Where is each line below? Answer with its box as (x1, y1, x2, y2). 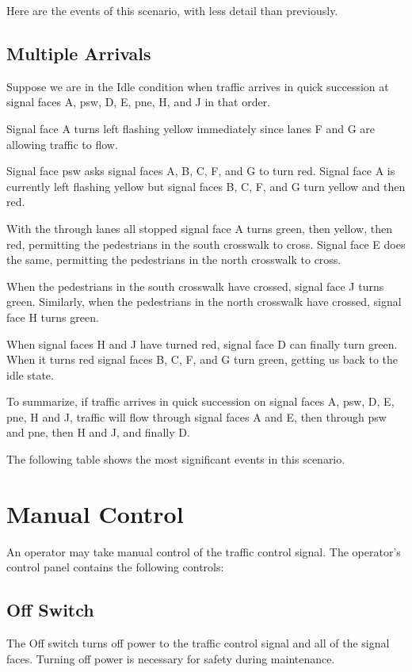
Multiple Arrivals (6, 40, 151, 65)
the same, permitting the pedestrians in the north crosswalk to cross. (6, 251, 341, 268)
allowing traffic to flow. (6, 136, 118, 152)
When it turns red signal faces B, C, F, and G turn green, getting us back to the (6, 351, 399, 368)
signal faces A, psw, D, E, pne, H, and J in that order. (6, 94, 271, 110)
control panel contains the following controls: (6, 559, 224, 575)
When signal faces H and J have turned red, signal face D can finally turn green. (6, 335, 398, 352)
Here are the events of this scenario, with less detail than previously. (6, 2, 338, 18)
